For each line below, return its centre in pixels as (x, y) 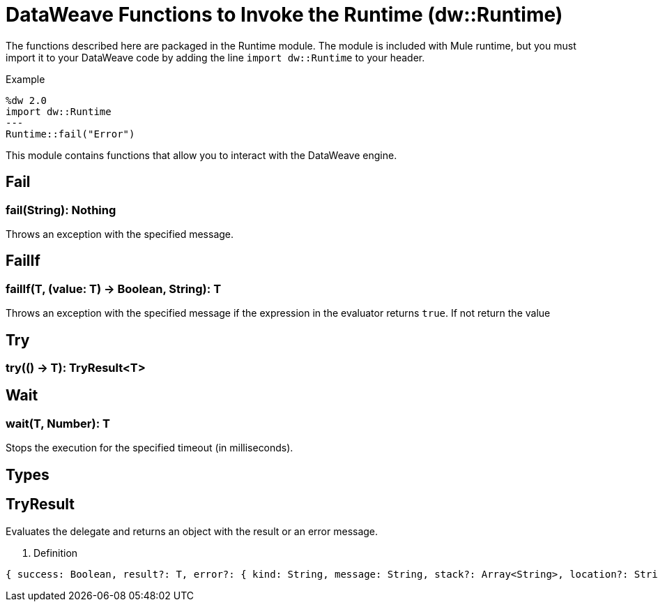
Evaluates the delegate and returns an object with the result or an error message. (192, 531)
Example (25, 79)
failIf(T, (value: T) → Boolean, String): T (114, 288)
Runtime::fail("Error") (70, 134)
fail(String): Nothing (61, 210)
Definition (56, 553)
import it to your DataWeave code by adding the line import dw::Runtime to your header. (215, 57)
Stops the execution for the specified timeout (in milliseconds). (150, 448)
